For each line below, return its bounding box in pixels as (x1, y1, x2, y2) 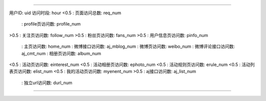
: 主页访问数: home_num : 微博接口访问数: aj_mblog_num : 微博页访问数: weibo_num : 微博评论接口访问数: (21, 43, 235, 49)
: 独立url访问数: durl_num (21, 79, 72, 86)
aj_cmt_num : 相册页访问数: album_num (21, 50, 101, 56)
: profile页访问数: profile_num (21, 21, 81, 27)
